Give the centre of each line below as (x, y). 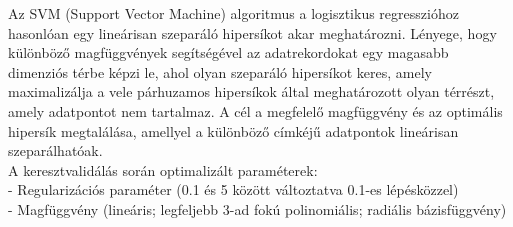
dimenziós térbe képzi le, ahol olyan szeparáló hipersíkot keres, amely (220, 71)
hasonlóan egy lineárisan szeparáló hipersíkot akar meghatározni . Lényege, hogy (252, 32)
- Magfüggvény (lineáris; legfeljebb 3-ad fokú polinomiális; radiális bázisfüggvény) (257, 208)
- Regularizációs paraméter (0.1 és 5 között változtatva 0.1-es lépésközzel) (233, 189)
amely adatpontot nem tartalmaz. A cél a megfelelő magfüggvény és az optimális (255, 110)
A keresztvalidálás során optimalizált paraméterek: (163, 169)
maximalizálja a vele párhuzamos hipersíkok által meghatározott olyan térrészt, (251, 91)
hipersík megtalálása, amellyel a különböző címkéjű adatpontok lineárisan (233, 130)
